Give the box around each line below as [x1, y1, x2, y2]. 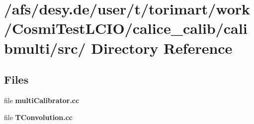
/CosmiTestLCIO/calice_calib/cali [4, 18, 248, 38]
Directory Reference [91, 37, 233, 58]
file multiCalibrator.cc [4, 95, 80, 105]
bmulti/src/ [4, 37, 86, 58]
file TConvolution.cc [4, 112, 73, 122]
